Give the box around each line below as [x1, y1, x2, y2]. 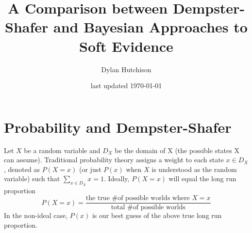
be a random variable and [24, 145, 101, 155]
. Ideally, [103, 173, 130, 184]
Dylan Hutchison [101, 64, 151, 74]
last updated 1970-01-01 [90, 80, 162, 91]
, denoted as [4, 164, 40, 174]
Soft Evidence [79, 36, 173, 56]
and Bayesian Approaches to [53, 17, 248, 37]
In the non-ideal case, [4, 210, 68, 220]
